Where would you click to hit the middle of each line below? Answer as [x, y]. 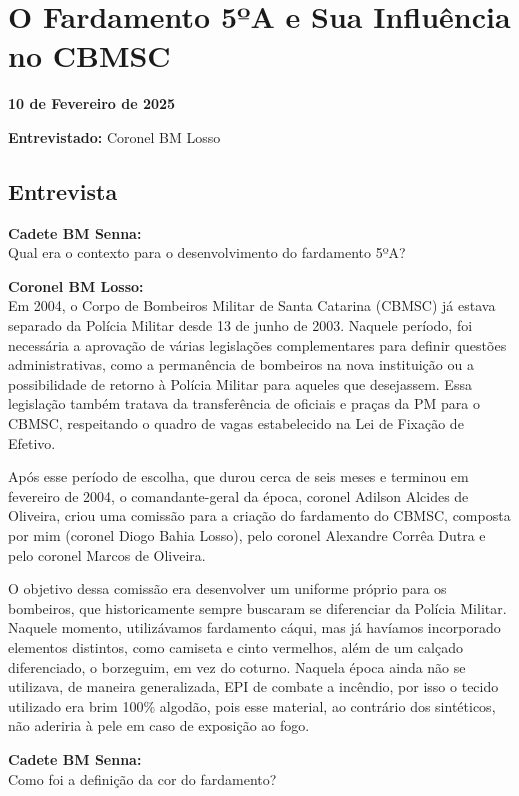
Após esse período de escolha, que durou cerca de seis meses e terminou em [238, 476]
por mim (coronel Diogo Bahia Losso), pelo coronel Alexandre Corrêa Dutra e [247, 535]
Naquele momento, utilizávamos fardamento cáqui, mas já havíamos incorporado [254, 627]
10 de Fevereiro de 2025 [92, 103]
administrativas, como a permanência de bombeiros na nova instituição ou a [241, 364]
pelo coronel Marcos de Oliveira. [107, 554]
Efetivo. [32, 442]
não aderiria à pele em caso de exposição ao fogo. [159, 725]
